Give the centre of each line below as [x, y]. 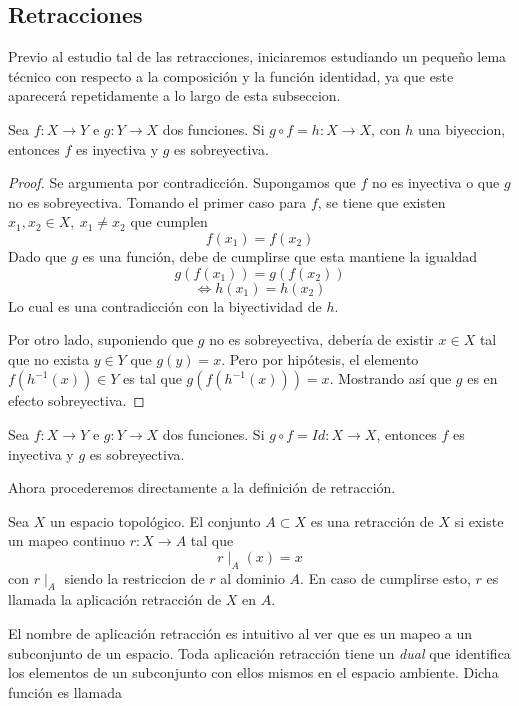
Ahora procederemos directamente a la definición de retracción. [202, 487]
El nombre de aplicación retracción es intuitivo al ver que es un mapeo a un [240, 633]
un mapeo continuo [67, 540]
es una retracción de [372, 520]
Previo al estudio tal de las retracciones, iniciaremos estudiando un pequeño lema [257, 56]
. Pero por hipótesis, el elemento [320, 358]
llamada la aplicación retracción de [115, 599]
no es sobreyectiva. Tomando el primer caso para [157, 201]
